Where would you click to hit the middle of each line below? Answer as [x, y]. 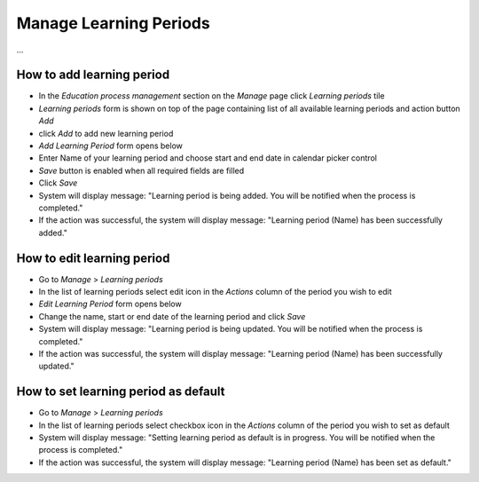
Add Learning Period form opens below [111, 146]
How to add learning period [93, 75]
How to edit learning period [93, 258]
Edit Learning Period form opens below [110, 304]
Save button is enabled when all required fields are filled [141, 170]
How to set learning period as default [121, 392]
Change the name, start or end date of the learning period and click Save [172, 316]
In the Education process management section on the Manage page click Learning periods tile [212, 96]
